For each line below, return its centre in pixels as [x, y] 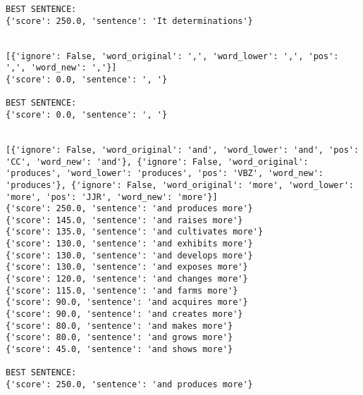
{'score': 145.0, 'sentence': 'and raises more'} [124, 220]
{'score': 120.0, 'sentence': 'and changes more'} [127, 279]
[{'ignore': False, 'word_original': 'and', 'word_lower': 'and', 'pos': [183, 150]
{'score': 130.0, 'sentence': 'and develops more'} [129, 255]
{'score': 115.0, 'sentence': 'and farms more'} [122, 290]
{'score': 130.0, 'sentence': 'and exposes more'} [127, 267]
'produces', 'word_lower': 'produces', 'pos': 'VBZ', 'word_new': [165, 174]
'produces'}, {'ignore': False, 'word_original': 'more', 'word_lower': [180, 185]
